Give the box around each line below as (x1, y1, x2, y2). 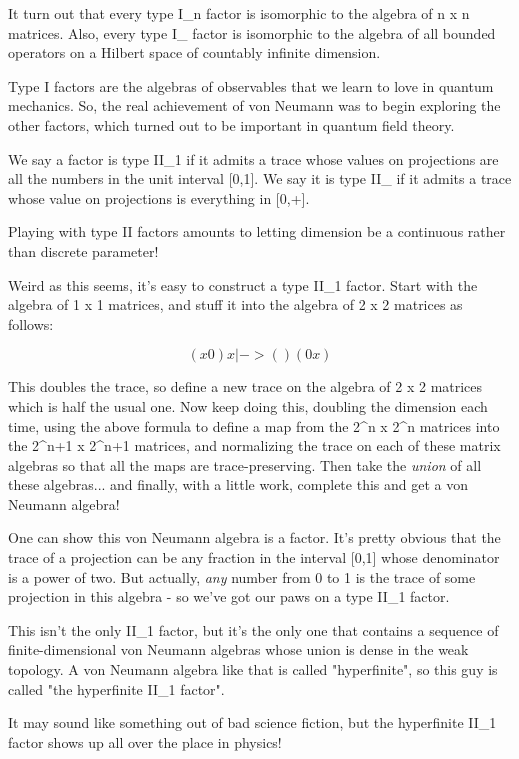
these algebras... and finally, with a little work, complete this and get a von (8, 474, 468, 495)
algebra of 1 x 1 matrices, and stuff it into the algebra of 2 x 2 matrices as (8, 294, 463, 315)
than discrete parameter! (8, 240, 159, 261)
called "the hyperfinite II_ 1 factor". (8, 678, 225, 699)
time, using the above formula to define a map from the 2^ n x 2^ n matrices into (8, 415, 500, 436)
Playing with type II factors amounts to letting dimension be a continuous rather (8, 221, 506, 242)
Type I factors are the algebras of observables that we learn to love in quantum (8, 75, 494, 96)
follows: (8, 313, 54, 334)
